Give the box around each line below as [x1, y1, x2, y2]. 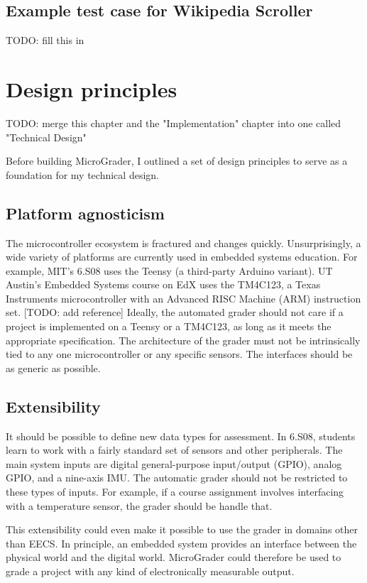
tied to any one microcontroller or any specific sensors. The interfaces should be [6, 347, 353, 361]
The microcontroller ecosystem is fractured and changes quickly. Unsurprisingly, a [6, 235, 361, 250]
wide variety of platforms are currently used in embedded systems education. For [6, 249, 358, 264]
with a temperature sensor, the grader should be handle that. [6, 498, 273, 513]
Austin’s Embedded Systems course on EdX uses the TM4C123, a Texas [6, 277, 321, 292]
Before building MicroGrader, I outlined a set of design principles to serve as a [6, 153, 348, 168]
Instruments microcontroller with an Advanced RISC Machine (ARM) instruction [6, 290, 361, 305]
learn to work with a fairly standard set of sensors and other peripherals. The [6, 442, 343, 457]
